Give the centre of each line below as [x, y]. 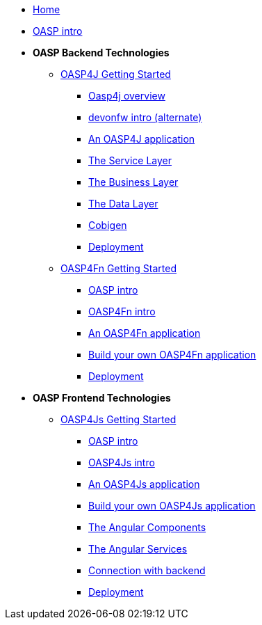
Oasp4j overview [127, 96]
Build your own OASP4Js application [172, 506]
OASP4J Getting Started [116, 74]
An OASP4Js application [144, 484]
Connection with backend [147, 570]
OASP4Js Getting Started [118, 419]
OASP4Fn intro [122, 311]
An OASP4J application [142, 139]
